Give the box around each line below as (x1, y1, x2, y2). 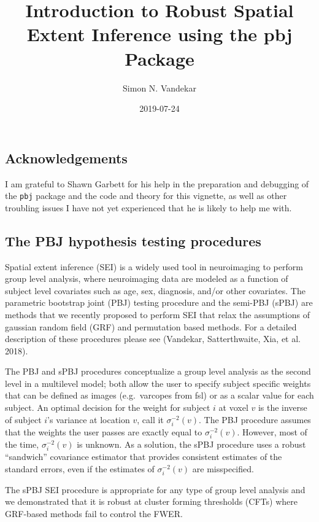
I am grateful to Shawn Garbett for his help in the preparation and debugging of (5, 177, 309, 190)
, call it (137, 413, 164, 426)
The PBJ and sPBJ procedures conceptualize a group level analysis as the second (5, 365, 311, 378)
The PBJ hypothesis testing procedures (5, 231, 261, 250)
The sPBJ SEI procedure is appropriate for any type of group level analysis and (5, 483, 306, 496)
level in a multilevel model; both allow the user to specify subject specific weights (5, 376, 311, 389)
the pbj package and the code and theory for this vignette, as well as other (5, 189, 287, 202)
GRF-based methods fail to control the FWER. (5, 507, 183, 520)
